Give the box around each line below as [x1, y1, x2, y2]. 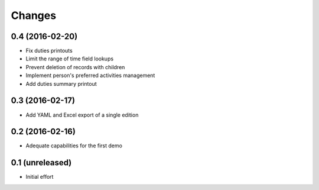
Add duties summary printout [25, 80, 97, 87]
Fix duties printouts [25, 47, 73, 54]
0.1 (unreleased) [11, 157, 72, 168]
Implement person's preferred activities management [25, 72, 155, 79]
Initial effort [25, 173, 54, 181]
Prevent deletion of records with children [25, 63, 125, 70]
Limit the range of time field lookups [25, 55, 114, 62]
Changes [11, 9, 56, 22]
